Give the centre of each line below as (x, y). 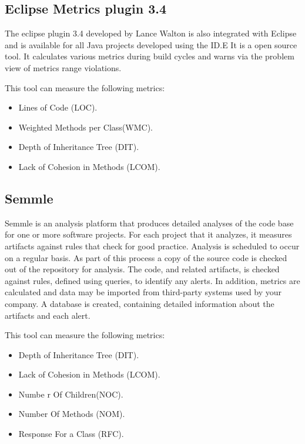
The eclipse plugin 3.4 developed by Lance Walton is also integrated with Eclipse (151, 33)
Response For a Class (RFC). (71, 434)
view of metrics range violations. (63, 67)
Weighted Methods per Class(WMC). (86, 127)
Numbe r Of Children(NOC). (71, 394)
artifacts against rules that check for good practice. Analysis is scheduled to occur (152, 246)
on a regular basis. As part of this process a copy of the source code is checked (146, 257)
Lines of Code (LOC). (58, 107)
